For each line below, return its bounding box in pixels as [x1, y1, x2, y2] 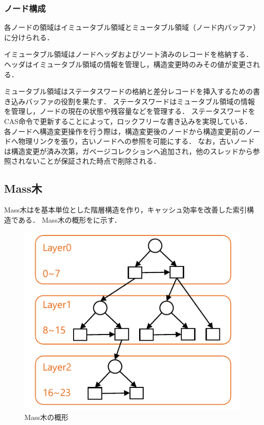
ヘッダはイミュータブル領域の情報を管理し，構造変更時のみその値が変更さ [4, 59, 253, 69]
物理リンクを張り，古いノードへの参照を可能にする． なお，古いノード [18, 136, 255, 146]
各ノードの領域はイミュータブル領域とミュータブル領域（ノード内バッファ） [4, 22, 260, 33]
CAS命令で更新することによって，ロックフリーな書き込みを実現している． [4, 115, 252, 126]
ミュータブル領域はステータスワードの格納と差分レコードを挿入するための [4, 86, 253, 97]
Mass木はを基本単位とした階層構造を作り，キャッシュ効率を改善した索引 [4, 204, 247, 215]
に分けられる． [4, 32, 54, 42]
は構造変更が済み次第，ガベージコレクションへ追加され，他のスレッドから [4, 145, 253, 156]
